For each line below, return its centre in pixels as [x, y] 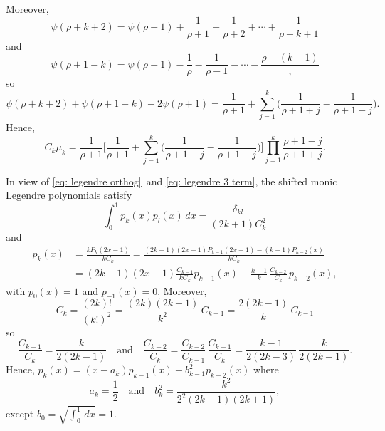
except [20, 414]
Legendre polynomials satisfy [69, 195]
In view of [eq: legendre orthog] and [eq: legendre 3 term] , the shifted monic [172, 181]
